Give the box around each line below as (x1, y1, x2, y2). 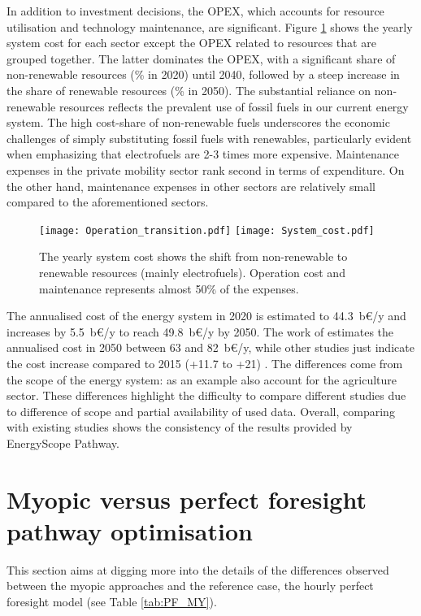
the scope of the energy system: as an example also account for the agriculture (7, 371, 397, 388)
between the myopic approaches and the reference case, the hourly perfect (7, 577, 374, 594)
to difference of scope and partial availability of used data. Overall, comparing (7, 402, 395, 419)
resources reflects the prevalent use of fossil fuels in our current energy (59, 98, 409, 115)
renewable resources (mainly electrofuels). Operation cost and (39, 263, 345, 280)
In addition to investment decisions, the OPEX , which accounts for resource (7, 2, 384, 19)
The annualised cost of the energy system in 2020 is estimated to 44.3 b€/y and (7, 307, 406, 324)
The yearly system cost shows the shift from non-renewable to (39, 248, 348, 265)
